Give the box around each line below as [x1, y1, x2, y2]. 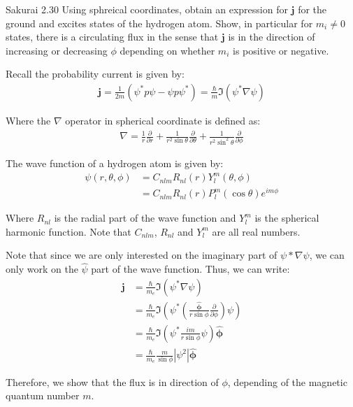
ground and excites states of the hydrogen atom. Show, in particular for [6, 15, 313, 30]
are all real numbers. [212, 224, 301, 238]
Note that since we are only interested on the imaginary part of [6, 248, 278, 262]
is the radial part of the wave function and [54, 210, 236, 225]
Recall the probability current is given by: [6, 66, 185, 81]
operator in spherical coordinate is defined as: [65, 113, 261, 127]
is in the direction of [228, 29, 315, 44]
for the [298, 2, 327, 16]
